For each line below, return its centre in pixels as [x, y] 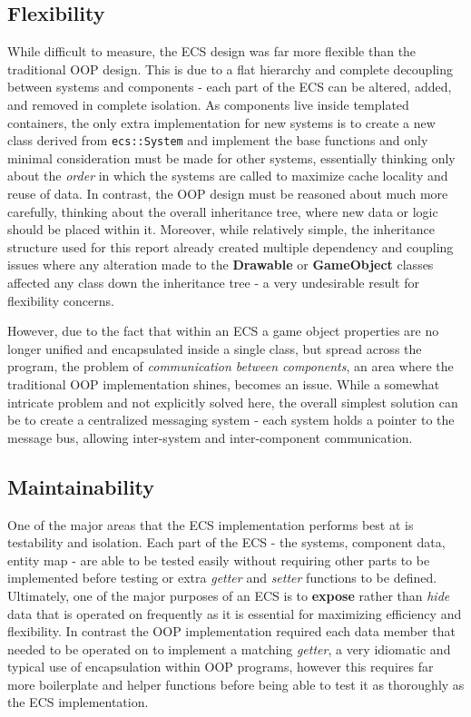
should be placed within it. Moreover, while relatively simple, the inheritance [221, 229]
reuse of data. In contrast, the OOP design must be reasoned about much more [228, 194]
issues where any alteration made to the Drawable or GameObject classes [221, 265]
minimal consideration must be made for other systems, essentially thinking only [231, 157]
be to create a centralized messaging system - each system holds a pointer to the [231, 420]
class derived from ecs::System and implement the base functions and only [218, 140]
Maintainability [81, 486]
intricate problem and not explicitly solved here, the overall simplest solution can [233, 402]
